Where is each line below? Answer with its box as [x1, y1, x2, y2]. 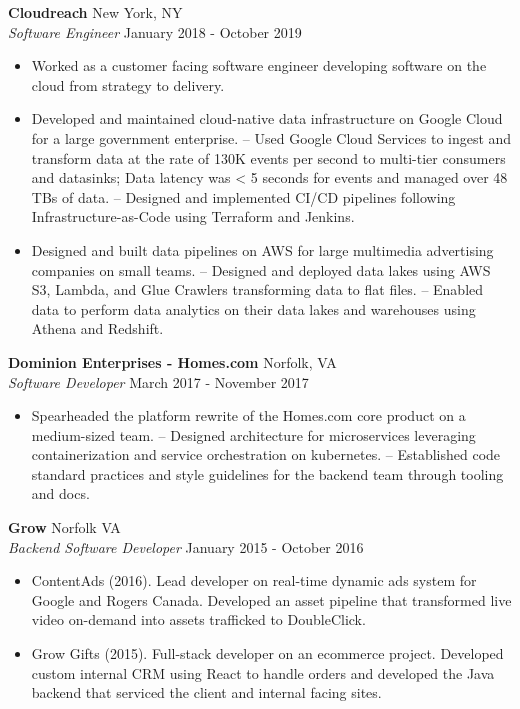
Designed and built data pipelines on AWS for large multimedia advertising [31, 239, 494, 260]
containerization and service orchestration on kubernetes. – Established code [31, 444, 501, 465]
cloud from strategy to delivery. [31, 74, 225, 95]
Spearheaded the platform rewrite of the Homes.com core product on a [31, 405, 466, 426]
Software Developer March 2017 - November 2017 [8, 371, 309, 392]
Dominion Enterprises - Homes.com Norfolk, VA [8, 351, 337, 372]
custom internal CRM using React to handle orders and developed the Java [31, 662, 495, 683]
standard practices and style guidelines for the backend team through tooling [31, 463, 504, 484]
